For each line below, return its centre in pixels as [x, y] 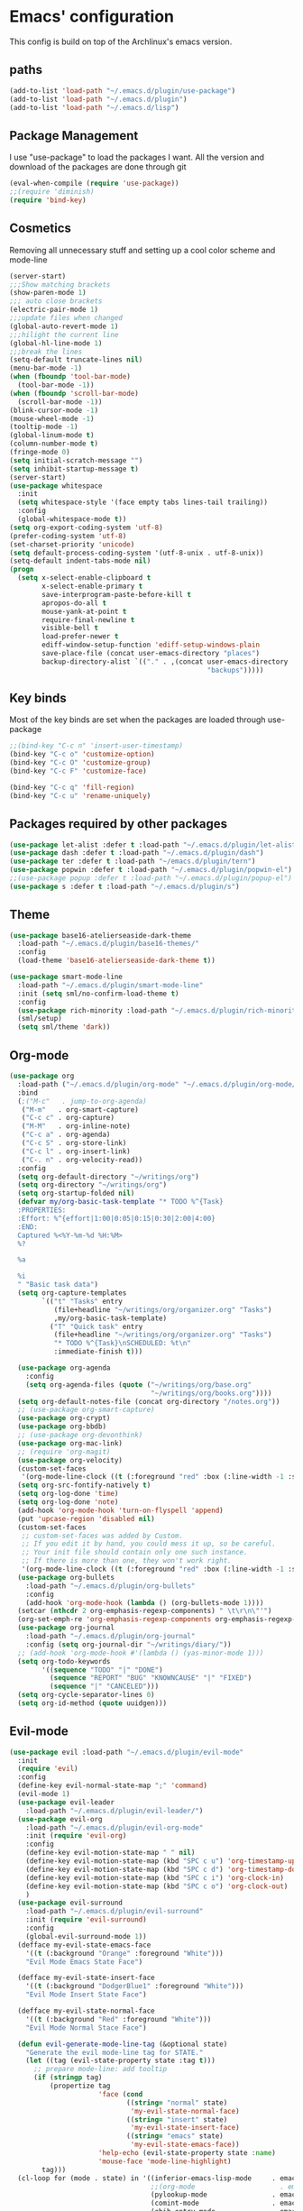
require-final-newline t [88, 619]
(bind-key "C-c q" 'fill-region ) [72, 787]
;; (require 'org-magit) [64, 1452]
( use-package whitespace [56, 486]
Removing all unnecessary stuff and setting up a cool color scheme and [142, 250]
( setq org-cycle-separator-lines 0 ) [86, 1695]
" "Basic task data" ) [58, 1285]
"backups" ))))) [235, 670]
